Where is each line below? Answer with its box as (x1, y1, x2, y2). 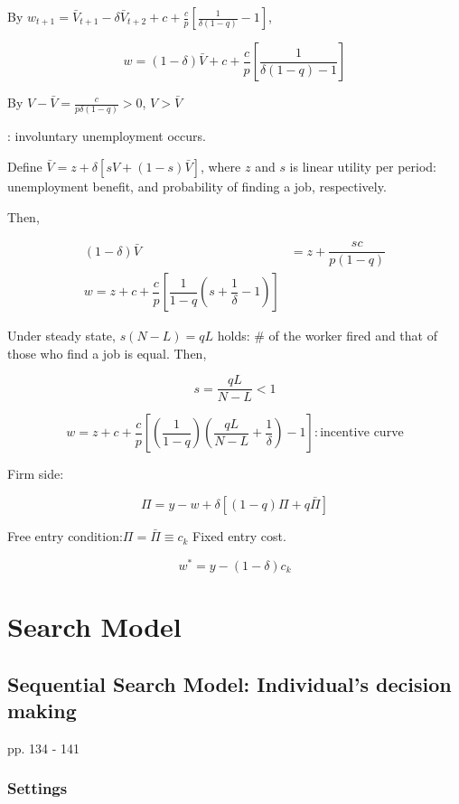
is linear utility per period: (289, 156, 437, 175)
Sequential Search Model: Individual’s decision (7, 669, 452, 697)
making (7, 696, 77, 724)
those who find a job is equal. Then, (7, 343, 207, 362)
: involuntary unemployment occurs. (7, 126, 206, 145)
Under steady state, (7, 326, 116, 345)
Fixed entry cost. (192, 527, 286, 546)
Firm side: (7, 464, 64, 483)
